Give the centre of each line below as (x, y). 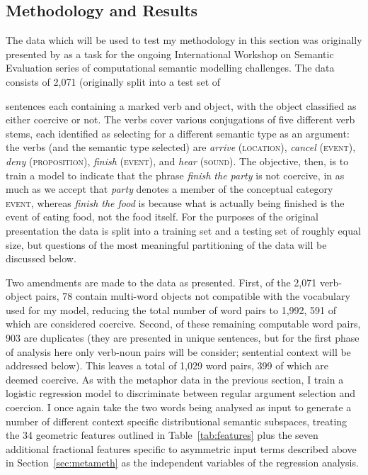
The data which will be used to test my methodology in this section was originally (184, 40)
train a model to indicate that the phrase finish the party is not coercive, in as (175, 175)
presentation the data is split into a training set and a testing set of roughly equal (183, 230)
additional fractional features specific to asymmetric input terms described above (181, 448)
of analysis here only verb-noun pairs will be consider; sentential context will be (178, 351)
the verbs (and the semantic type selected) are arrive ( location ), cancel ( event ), (181, 147)
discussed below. (41, 258)
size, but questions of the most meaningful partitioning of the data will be (166, 244)
